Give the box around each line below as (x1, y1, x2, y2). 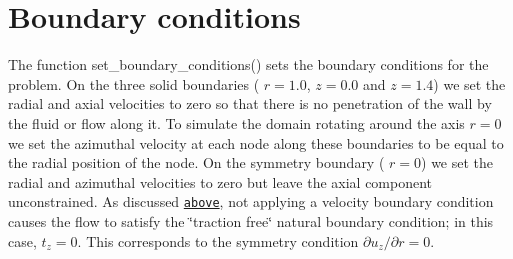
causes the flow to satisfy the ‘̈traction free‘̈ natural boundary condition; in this (8, 210, 494, 231)
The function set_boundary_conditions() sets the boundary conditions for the (8, 54, 489, 75)
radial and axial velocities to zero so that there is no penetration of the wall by (8, 93, 492, 114)
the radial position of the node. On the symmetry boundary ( (8, 152, 385, 173)
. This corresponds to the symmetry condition (77, 230, 359, 251)
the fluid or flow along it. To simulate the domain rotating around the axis (8, 112, 465, 133)
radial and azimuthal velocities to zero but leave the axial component (8, 171, 433, 192)
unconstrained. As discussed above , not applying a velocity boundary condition (8, 191, 494, 212)
